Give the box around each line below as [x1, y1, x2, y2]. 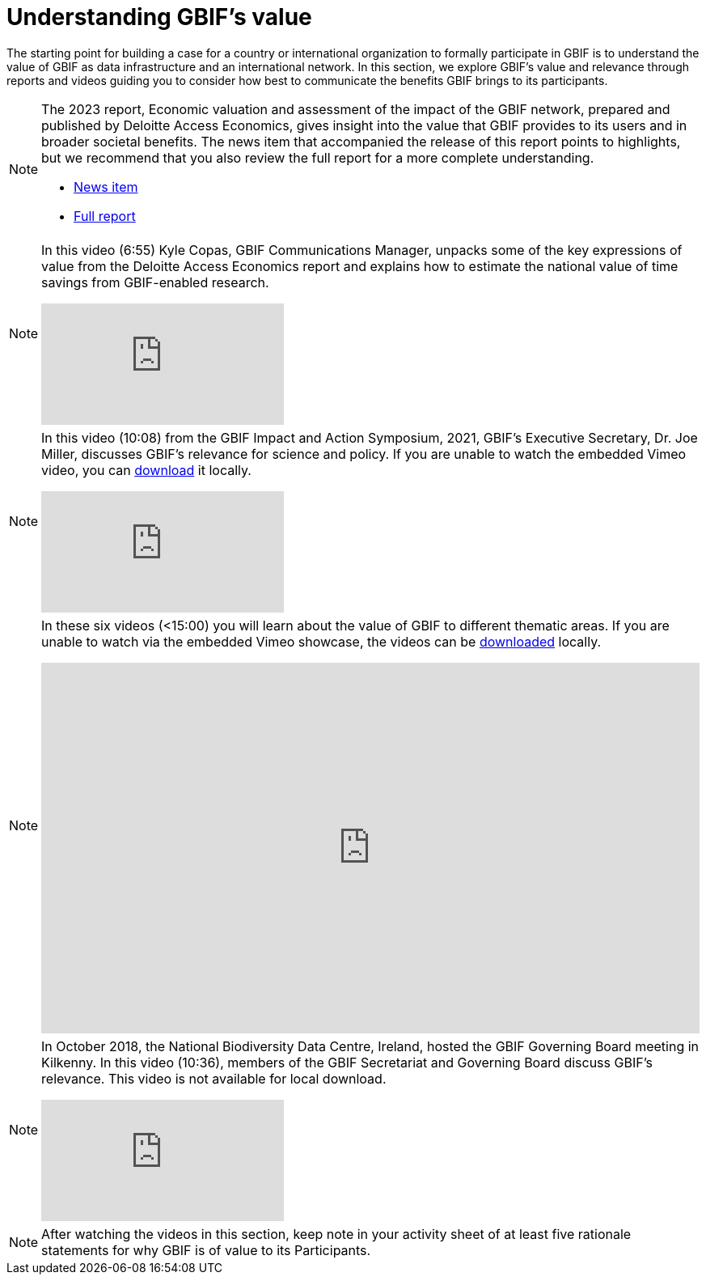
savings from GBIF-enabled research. [41, 274, 269, 291]
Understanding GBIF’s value [6, 3, 312, 31]
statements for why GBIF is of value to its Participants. [41, 1241, 371, 1258]
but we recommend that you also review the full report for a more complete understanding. [41, 149, 594, 166]
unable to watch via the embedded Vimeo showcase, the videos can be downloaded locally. [41, 633, 602, 650]
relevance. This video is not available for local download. [41, 1070, 387, 1087]
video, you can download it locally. [41, 461, 252, 478]
